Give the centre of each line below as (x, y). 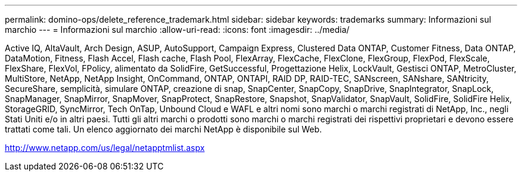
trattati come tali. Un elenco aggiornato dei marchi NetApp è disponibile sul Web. (164, 129)
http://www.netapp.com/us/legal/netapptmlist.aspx (105, 148)
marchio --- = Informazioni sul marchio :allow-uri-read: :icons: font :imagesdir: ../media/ (177, 30)
